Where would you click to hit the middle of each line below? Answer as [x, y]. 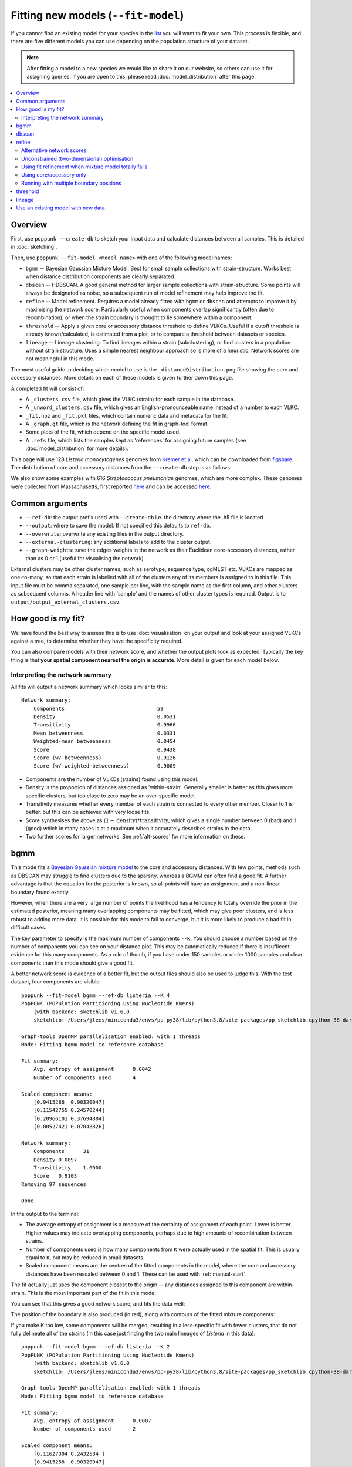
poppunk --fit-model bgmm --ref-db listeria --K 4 [96, 995]
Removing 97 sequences [54, 1184]
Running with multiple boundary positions [71, 183]
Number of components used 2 [84, 1429]
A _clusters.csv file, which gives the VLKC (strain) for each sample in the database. [130, 399]
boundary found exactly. [40, 892]
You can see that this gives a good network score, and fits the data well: [98, 1303]
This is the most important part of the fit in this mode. [92, 1293]
